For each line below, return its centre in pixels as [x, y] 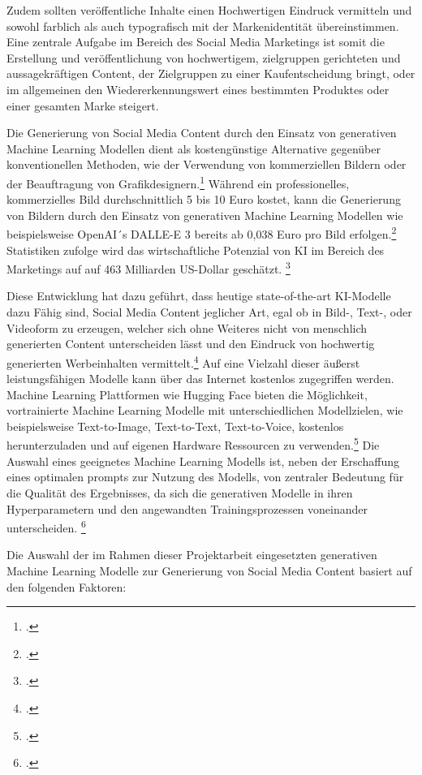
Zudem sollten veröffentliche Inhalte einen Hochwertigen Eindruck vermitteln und [209, 10]
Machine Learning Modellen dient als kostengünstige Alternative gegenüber [194, 148]
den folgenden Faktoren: [67, 586]
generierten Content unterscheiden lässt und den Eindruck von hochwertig [191, 344]
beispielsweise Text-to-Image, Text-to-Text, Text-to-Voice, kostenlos [175, 426]
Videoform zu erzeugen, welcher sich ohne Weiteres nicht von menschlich [187, 327]
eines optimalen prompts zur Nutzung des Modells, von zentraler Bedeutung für [205, 477]
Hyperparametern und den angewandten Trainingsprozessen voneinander [187, 508]
